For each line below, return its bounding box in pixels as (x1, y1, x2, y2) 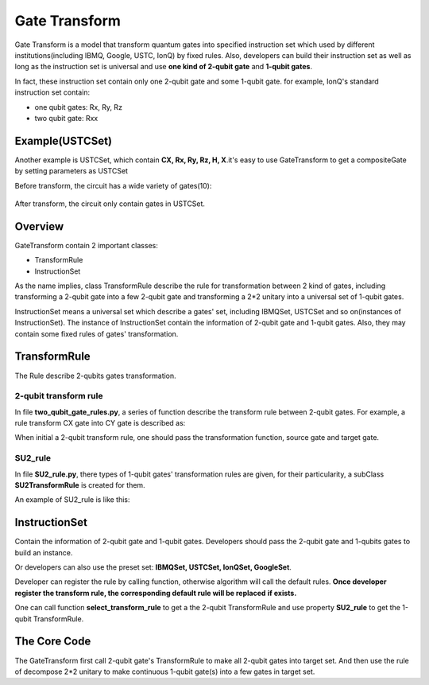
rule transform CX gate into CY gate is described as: (14, 418, 186, 428)
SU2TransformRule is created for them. (14, 480, 146, 489)
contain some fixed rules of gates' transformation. (14, 329, 179, 338)
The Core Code (14, 635, 91, 648)
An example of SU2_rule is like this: (14, 495, 130, 504)
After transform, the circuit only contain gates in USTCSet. (14, 199, 206, 208)
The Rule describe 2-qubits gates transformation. (14, 371, 176, 380)
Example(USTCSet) (14, 134, 113, 147)
